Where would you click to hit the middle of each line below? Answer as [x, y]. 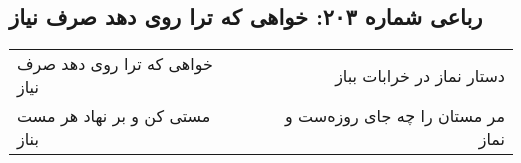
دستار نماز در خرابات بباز [420, 75]
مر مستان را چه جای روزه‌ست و [395, 116]
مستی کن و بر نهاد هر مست [114, 116]
